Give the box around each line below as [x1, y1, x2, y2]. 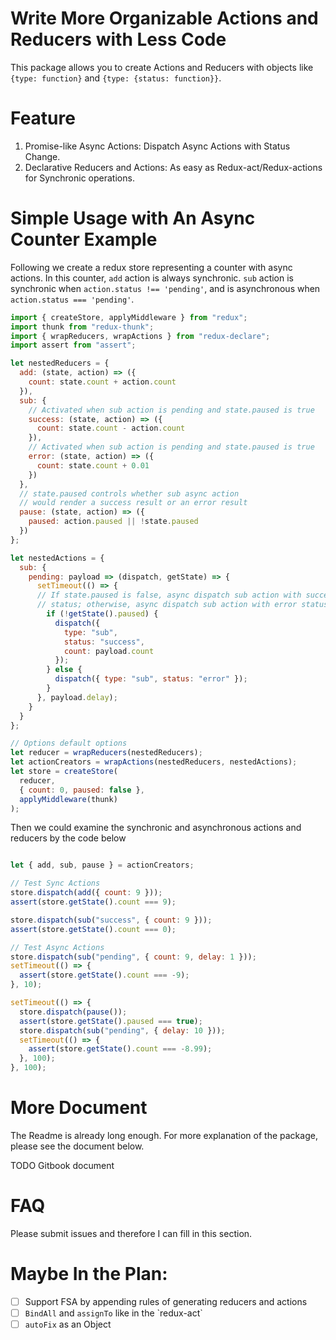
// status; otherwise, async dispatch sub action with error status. [36, 600, 333, 610]
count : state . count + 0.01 [36, 460, 150, 471]
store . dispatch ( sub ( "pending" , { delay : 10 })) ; [19, 1025, 226, 1036]
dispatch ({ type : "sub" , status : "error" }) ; [54, 674, 248, 684]
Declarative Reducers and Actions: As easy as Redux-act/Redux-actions [24, 161, 323, 173]
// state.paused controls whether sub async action [19, 488, 240, 499]
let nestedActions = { [10, 553, 105, 563]
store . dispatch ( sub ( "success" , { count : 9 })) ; [10, 915, 213, 925]
